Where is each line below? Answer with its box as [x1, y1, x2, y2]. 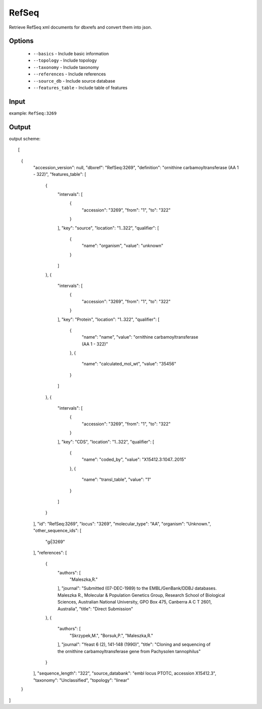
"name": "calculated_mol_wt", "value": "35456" [82, 361, 177, 367]
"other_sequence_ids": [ [33, 528, 82, 534]
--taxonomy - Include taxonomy [33, 64, 99, 70]
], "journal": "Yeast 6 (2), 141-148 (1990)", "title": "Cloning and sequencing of [57, 641, 211, 647]
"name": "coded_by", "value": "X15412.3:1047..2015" [82, 457, 186, 463]
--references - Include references [33, 71, 106, 77]
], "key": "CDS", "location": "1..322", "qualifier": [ [57, 439, 155, 445]
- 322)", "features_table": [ [33, 172, 86, 177]
